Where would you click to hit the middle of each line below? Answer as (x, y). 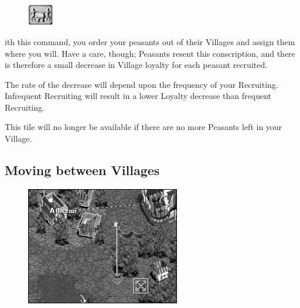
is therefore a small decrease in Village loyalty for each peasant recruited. (136, 65)
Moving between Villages (82, 170)
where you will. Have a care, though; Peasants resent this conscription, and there (150, 53)
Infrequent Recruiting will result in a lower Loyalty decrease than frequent (138, 96)
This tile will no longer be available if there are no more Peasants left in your (144, 127)
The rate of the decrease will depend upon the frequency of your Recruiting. (142, 84)
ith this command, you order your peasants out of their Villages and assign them (150, 41)
